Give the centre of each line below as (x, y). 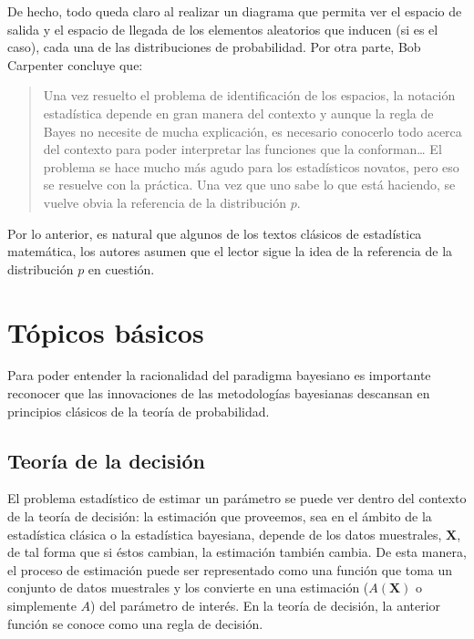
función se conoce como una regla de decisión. (135, 623)
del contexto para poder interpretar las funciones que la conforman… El (242, 149)
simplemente (42, 605)
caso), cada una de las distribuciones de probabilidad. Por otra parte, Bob (214, 47)
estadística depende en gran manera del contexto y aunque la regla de (238, 113)
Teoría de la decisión (107, 460)
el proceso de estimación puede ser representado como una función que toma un (230, 569)
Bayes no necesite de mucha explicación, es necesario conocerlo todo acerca (252, 131)
